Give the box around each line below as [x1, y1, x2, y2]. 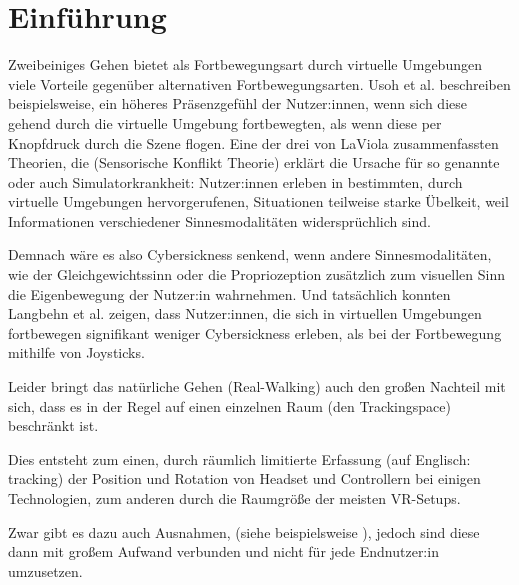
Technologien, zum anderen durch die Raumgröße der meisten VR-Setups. [8, 488, 461, 508]
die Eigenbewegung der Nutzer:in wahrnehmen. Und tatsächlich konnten [8, 283, 451, 304]
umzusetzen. [8, 560, 83, 581]
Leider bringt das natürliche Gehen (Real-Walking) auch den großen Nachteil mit [8, 376, 506, 397]
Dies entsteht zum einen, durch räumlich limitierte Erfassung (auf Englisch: [8, 448, 471, 469]
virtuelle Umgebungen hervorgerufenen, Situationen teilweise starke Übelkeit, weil [8, 191, 509, 212]
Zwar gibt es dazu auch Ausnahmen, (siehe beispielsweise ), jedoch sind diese [8, 521, 480, 542]
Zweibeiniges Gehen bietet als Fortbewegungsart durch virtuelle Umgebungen [8, 54, 482, 75]
